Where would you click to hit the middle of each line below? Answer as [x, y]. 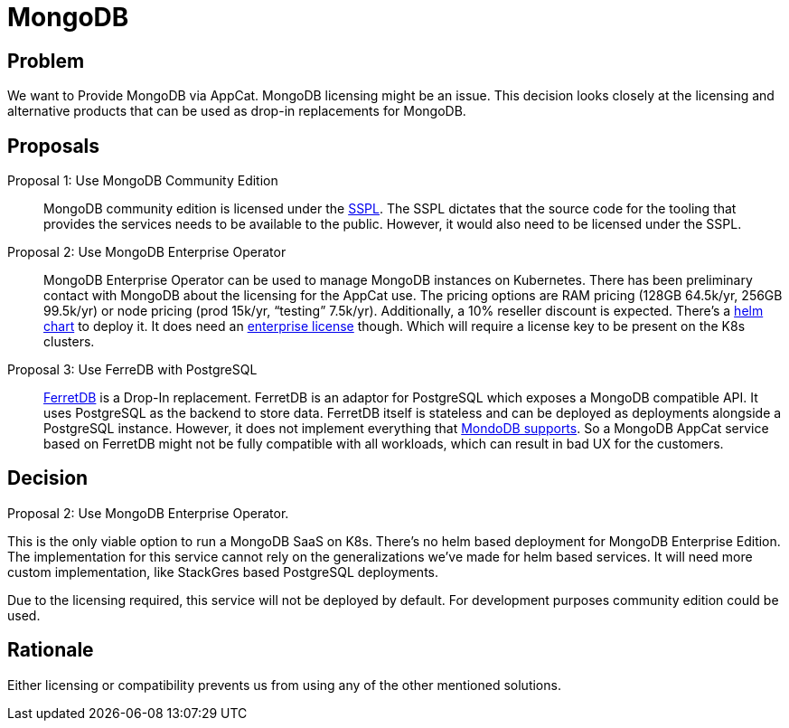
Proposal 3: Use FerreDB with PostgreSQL [132, 370]
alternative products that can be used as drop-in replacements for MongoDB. [237, 111]
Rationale [51, 650]
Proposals [54, 146]
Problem [46, 61]
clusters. [69, 342]
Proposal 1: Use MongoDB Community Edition [143, 181]
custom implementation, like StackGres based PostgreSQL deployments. [223, 572]
